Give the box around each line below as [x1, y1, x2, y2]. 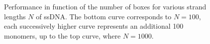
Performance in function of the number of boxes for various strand [4, 1, 207, 11]
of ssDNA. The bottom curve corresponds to [36, 11, 172, 21]
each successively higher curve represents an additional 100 [4, 21, 184, 31]
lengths [4, 11, 26, 21]
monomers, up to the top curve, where [4, 30, 121, 41]
